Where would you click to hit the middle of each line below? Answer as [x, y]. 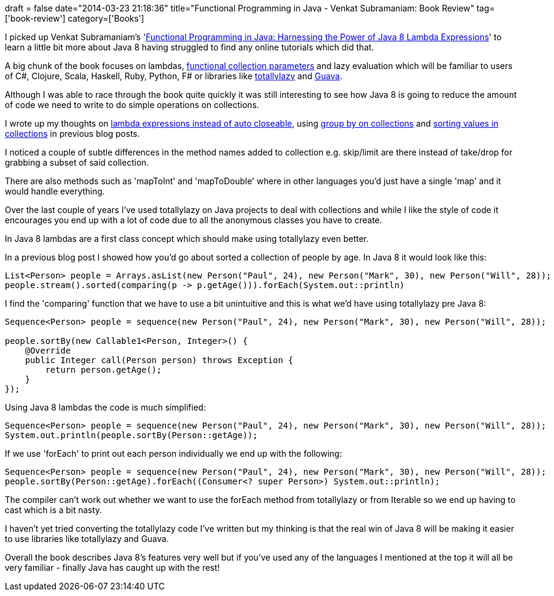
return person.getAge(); [104, 370]
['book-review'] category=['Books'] [75, 18]
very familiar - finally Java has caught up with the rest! [113, 567]
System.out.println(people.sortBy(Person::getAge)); [131, 435]
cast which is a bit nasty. [53, 510]
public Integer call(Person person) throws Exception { [159, 360]
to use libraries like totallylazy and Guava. [87, 539]
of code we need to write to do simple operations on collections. [132, 105]
